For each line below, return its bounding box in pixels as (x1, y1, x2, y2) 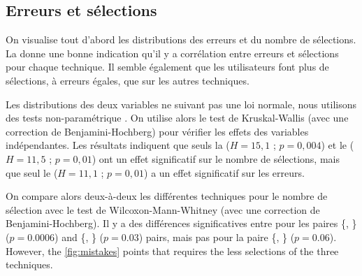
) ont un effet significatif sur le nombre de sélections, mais (92, 151, 340, 166)
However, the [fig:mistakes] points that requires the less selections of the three (6, 243, 339, 258)
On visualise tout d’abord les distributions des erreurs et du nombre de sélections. (6, 32, 356, 47)
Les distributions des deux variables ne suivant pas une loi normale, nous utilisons (6, 96, 356, 111)
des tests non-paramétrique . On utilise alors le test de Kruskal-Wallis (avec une (6, 110, 349, 125)
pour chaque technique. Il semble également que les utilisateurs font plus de (6, 59, 329, 74)
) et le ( (321, 138, 354, 152)
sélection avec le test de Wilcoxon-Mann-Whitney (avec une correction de (6, 202, 320, 217)
